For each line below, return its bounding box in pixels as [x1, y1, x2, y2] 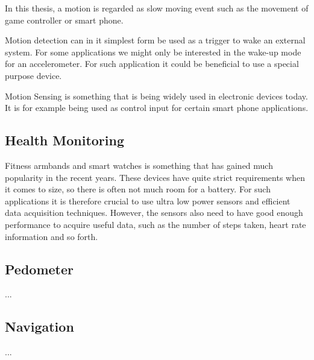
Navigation [5, 317, 74, 336]
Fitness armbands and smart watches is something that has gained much [5, 159, 273, 171]
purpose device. [5, 69, 62, 81]
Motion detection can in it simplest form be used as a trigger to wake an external [5, 34, 306, 46]
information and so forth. [5, 230, 98, 242]
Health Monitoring [5, 131, 124, 150]
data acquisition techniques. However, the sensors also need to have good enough [5, 206, 303, 219]
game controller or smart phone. [5, 13, 124, 26]
